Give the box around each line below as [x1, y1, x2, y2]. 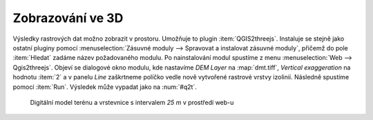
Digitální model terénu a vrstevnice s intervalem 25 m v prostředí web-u [30, 98, 234, 106]
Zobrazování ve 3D [12, 10, 124, 26]
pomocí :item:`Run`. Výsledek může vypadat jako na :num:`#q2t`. [12, 83, 197, 91]
